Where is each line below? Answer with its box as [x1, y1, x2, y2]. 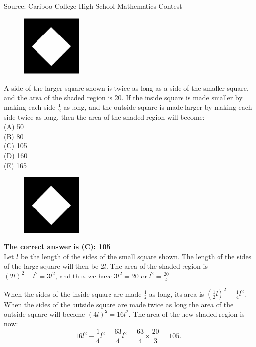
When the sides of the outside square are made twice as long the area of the [4, 299, 234, 310]
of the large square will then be [4, 261, 99, 271]
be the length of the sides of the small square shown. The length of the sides [20, 251, 252, 261]
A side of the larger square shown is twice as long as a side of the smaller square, [4, 82, 249, 93]
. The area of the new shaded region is [128, 309, 245, 319]
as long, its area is [149, 288, 204, 299]
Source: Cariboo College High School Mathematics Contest [4, 1, 182, 11]
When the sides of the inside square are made [4, 288, 142, 299]
